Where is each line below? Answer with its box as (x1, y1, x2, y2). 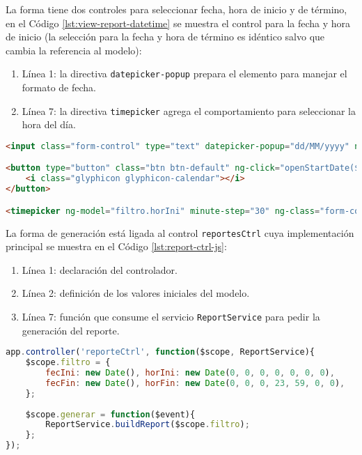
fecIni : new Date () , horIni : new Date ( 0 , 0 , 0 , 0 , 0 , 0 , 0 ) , (45, 368, 335, 378)
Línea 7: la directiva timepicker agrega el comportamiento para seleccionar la (22, 103, 356, 118)
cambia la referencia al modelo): (6, 43, 142, 57)
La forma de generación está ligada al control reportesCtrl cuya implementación (6, 225, 354, 240)
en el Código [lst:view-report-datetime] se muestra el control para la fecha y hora (6, 15, 351, 30)
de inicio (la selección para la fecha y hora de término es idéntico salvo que (6, 29, 325, 44)
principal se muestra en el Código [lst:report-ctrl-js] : (6, 239, 227, 254)
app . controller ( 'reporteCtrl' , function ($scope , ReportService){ (6, 347, 315, 357)
